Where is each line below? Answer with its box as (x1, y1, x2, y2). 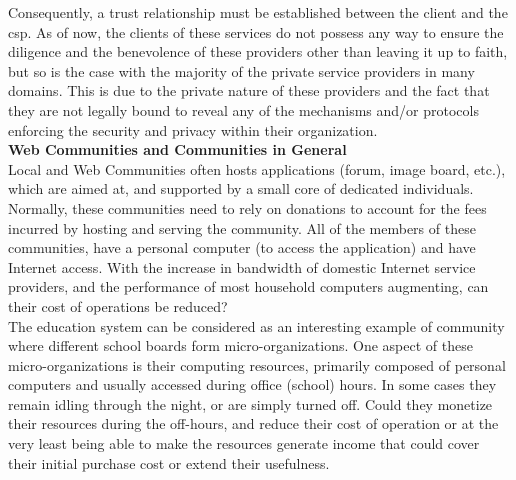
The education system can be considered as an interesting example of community (8, 315, 505, 336)
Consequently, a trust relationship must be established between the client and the (8, 2, 508, 22)
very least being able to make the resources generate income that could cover (8, 433, 480, 454)
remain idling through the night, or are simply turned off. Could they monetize (8, 393, 493, 414)
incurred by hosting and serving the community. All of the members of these (8, 217, 476, 238)
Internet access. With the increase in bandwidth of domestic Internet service (8, 256, 476, 277)
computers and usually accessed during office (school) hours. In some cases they (8, 374, 497, 395)
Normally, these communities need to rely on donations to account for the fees (8, 197, 487, 218)
